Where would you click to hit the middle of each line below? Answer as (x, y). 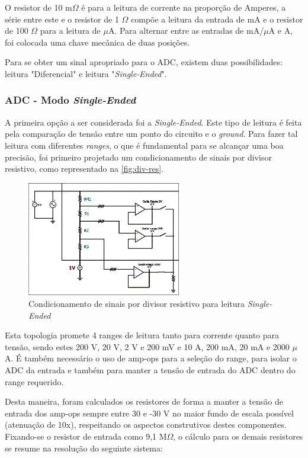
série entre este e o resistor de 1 (62, 19)
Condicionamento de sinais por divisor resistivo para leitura (137, 303)
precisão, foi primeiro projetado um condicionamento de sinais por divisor (138, 157)
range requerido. (34, 381)
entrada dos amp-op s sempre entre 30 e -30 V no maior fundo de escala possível (149, 413)
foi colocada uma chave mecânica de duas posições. (97, 42)
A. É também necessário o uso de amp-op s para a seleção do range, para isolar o (151, 358)
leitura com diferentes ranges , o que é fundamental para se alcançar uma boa (144, 145)
